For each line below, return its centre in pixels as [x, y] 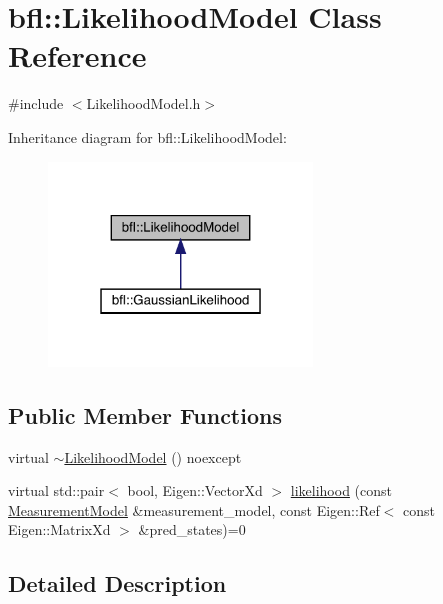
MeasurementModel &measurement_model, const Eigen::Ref [194, 509]
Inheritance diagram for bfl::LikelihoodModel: [147, 136]
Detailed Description [117, 583]
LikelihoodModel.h [143, 103]
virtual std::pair [56, 490]
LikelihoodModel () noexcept [153, 456]
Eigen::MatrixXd [59, 529]
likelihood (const [341, 490]
